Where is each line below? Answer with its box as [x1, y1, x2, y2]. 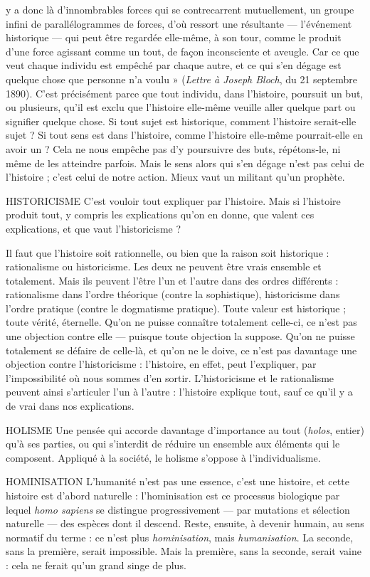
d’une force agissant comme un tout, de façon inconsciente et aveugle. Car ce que [6, 43, 359, 58]
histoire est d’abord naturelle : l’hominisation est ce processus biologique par [6, 488, 340, 502]
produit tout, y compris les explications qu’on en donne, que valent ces [6, 207, 314, 222]
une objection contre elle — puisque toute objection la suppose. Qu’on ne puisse [6, 329, 355, 344]
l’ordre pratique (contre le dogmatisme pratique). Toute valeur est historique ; [6, 300, 347, 315]
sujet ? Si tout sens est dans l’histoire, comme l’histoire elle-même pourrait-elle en [6, 127, 363, 142]
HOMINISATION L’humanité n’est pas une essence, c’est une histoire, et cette [6, 474, 349, 489]
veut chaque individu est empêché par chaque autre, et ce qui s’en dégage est [6, 58, 342, 73]
